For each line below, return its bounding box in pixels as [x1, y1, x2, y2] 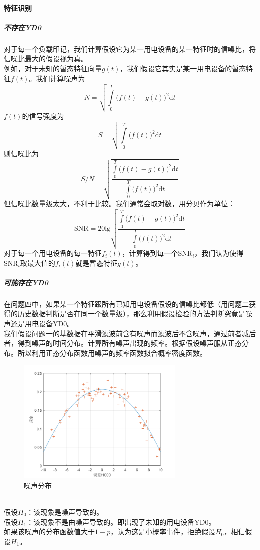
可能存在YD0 [4, 277, 48, 287]
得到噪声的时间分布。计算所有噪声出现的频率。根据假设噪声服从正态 [17, 338, 242, 348]
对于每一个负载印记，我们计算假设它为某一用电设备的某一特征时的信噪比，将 [4, 43, 256, 54]
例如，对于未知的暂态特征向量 [4, 63, 102, 73]
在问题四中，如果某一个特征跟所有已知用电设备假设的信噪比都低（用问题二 [4, 298, 249, 309]
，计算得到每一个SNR [122, 248, 193, 258]
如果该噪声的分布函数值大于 [4, 526, 95, 537]
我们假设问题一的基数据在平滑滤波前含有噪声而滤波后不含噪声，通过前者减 [4, 328, 249, 338]
